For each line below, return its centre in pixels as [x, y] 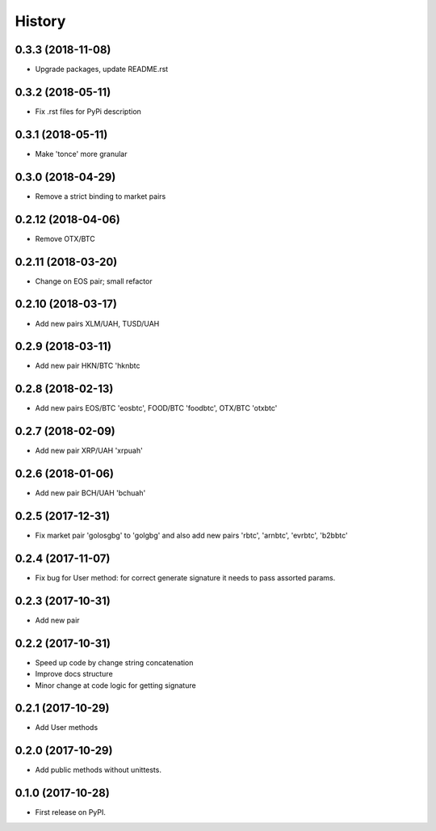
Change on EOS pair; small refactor [94, 281]
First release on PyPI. [71, 812]
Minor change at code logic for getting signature [116, 685]
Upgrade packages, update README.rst [102, 70]
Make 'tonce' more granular [81, 154]
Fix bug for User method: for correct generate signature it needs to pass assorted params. [185, 577]
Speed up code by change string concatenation [114, 662]
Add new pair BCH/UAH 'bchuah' [90, 493]
